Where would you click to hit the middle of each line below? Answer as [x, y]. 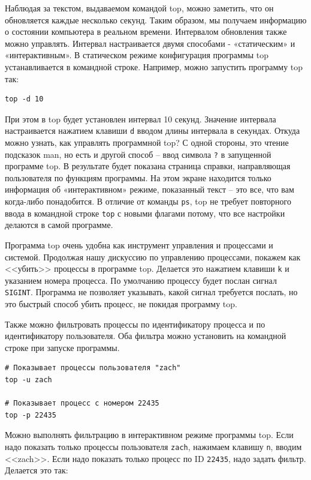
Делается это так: [37, 470]
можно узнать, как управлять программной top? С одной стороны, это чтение [147, 142]
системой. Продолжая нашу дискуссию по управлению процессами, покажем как [153, 256]
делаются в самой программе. [59, 225]
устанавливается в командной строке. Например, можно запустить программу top [154, 66]
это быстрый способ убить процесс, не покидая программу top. [121, 304]
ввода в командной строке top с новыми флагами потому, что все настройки [145, 213]
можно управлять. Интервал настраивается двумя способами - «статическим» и [150, 43]
